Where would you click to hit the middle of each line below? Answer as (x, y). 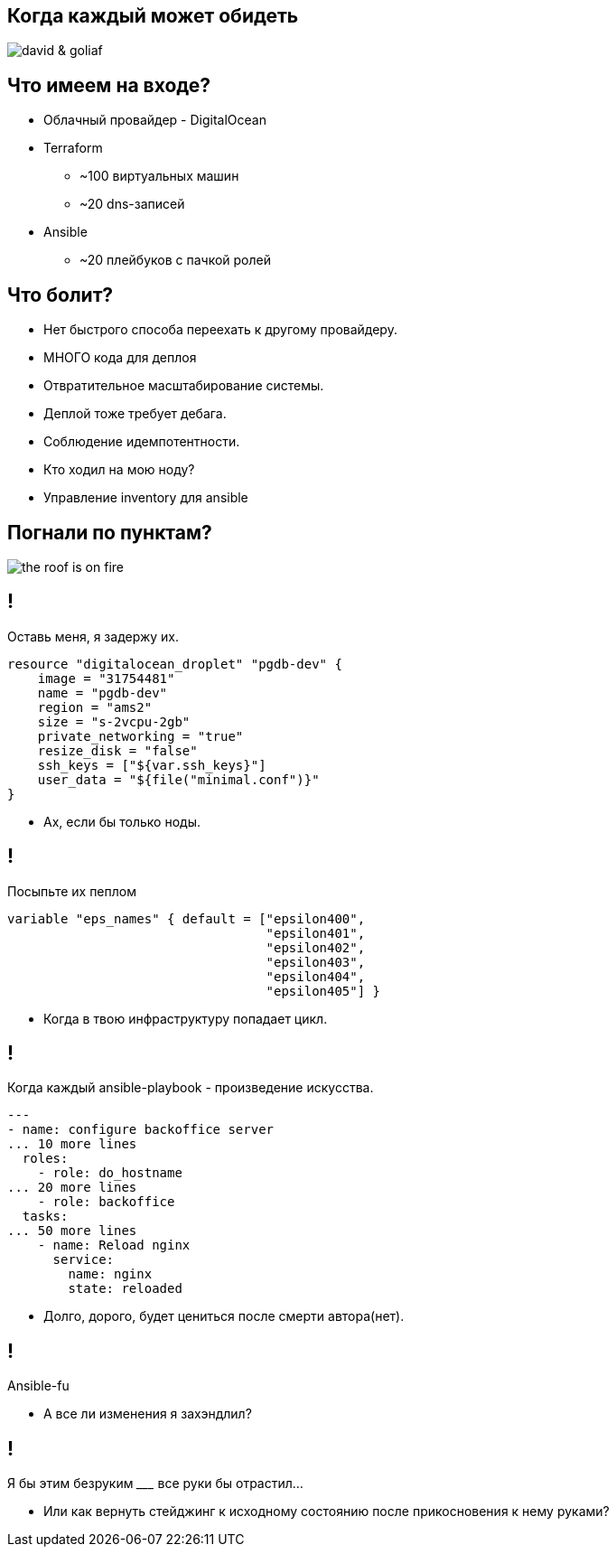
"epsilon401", (316, 933)
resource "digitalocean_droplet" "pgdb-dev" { (175, 664)
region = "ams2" (95, 707)
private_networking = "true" (140, 736)
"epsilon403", (316, 962)
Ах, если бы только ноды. (122, 821)
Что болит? (61, 295)
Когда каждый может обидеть (153, 16)
